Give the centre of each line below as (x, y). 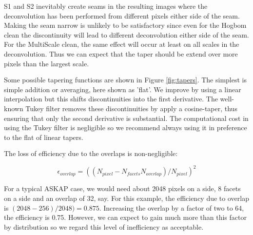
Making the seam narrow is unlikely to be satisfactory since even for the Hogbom (125, 25)
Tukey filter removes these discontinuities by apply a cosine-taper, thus (131, 108)
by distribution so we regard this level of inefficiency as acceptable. (104, 226)
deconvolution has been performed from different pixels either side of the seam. (122, 15)
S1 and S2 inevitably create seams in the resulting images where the (106, 6)
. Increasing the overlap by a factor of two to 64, (172, 207)
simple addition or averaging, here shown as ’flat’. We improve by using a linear (123, 89)
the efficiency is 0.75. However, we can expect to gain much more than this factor (125, 217)
